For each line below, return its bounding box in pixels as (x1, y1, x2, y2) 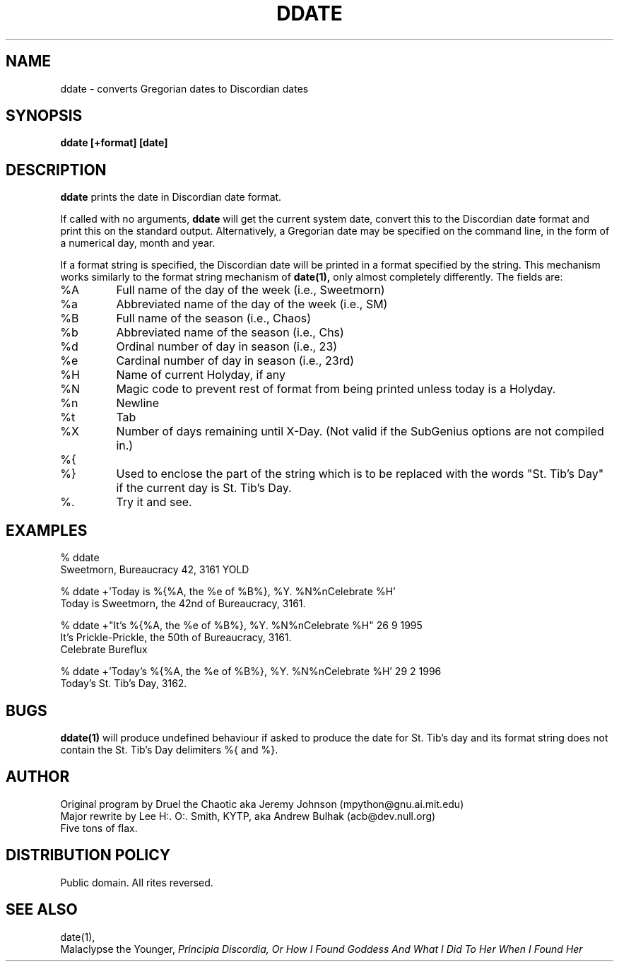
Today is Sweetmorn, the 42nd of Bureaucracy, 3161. (60, 597, 306, 610)
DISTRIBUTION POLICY (6, 846, 171, 865)
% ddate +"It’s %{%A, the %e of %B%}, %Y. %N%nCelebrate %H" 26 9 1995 (60, 619, 423, 632)
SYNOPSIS (6, 107, 83, 125)
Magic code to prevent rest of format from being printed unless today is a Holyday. (116, 382, 556, 397)
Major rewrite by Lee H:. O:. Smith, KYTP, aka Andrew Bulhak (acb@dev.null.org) (60, 809, 436, 822)
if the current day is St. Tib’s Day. (116, 481, 292, 496)
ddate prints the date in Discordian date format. (60, 191, 282, 204)
